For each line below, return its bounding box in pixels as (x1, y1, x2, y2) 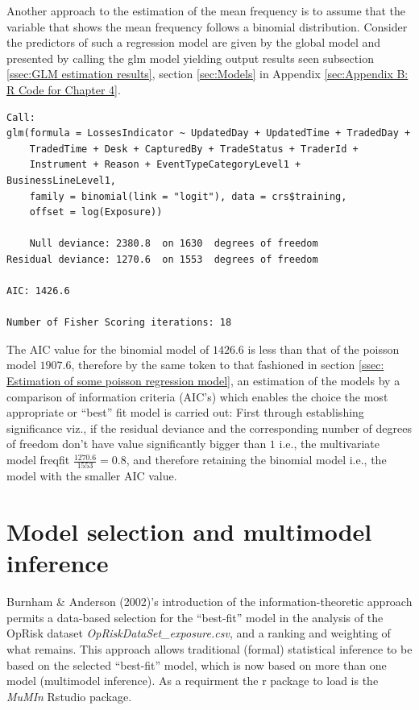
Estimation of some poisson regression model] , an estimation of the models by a (6, 372, 400, 389)
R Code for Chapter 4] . (6, 81, 121, 98)
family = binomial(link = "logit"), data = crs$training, (29, 190, 347, 202)
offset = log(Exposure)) (29, 206, 163, 218)
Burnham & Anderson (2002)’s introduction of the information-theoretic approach (6, 593, 413, 610)
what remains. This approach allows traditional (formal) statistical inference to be (6, 641, 413, 658)
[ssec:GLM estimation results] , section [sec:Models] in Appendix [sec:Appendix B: (6, 65, 409, 82)
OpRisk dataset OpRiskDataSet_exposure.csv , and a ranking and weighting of (6, 625, 391, 641)
